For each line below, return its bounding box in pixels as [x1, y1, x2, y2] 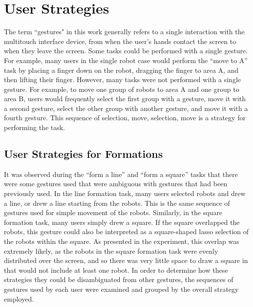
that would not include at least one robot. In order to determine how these [4, 264, 228, 275]
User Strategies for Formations [4, 146, 163, 161]
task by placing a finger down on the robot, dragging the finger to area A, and [4, 65, 239, 75]
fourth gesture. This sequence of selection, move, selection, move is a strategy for [4, 112, 246, 123]
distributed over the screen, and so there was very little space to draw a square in [4, 255, 248, 265]
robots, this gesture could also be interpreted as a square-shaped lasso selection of [4, 226, 249, 237]
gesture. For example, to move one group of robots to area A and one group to [4, 84, 239, 94]
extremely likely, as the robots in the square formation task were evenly [4, 245, 218, 256]
